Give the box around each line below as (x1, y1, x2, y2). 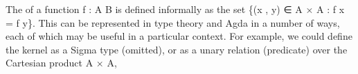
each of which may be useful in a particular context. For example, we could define (6, 29, 352, 43)
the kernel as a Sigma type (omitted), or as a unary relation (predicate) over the (6, 42, 348, 56)
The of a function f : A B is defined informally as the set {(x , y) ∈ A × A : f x (6, 2, 345, 16)
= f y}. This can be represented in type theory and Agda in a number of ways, (6, 15, 340, 29)
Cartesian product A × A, (6, 56, 117, 70)
